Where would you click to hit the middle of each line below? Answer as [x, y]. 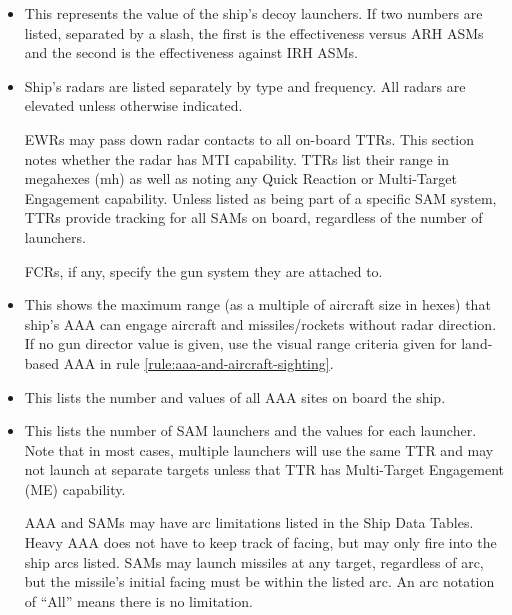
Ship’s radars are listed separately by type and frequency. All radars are [245, 85]
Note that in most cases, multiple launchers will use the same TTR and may [259, 449]
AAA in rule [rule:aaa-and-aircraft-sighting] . [198, 362]
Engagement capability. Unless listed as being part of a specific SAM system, [260, 197]
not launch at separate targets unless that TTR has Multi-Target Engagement [264, 469]
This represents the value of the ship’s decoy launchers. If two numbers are [253, 13]
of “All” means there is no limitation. [138, 600]
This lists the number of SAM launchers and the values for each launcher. [250, 430]
